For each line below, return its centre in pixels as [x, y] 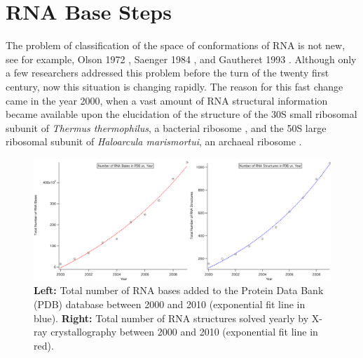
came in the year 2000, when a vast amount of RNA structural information [167, 100]
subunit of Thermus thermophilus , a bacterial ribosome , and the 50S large [166, 127]
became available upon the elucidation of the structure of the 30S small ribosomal [181, 114]
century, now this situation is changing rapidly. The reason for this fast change [174, 86]
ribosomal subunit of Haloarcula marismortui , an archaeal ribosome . [154, 141]
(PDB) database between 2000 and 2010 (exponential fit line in [170, 304]
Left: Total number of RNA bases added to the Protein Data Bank [179, 290]
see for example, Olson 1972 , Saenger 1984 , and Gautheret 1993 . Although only [181, 59]
